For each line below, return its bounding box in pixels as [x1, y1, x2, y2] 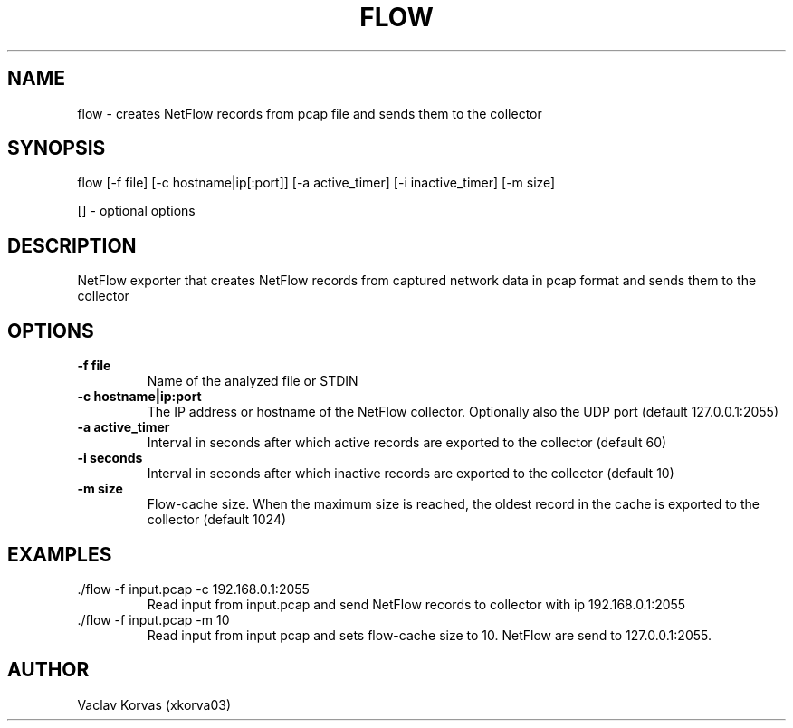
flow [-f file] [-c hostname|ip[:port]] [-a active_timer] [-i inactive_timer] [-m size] [77, 175, 556, 191]
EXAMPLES [7, 542, 112, 566]
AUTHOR [7, 658, 90, 682]
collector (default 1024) [147, 512, 287, 528]
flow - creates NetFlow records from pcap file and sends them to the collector [77, 105, 542, 121]
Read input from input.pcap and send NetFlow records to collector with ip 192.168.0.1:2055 [147, 596, 686, 612]
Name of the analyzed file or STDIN [147, 373, 358, 389]
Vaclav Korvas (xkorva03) [77, 696, 232, 713]
